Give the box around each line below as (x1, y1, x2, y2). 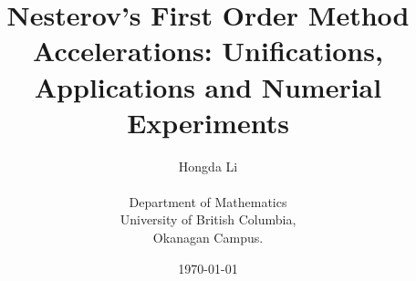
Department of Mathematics (129, 192, 287, 211)
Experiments (127, 103, 289, 140)
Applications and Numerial (34, 68, 382, 105)
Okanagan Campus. (152, 228, 264, 247)
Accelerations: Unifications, (33, 32, 383, 69)
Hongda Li (178, 156, 238, 175)
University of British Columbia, (120, 210, 296, 229)
